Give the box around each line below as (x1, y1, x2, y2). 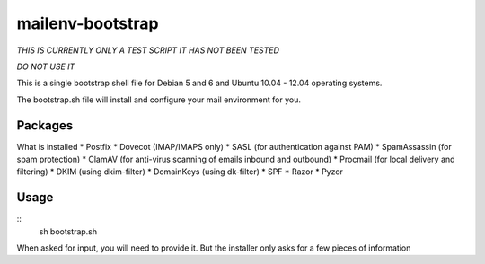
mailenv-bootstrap (16, 13, 159, 33)
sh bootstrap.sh (39, 225, 98, 237)
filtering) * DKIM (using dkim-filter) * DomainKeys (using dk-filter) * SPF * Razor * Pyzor (16, 166, 343, 177)
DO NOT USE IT (16, 61, 75, 72)
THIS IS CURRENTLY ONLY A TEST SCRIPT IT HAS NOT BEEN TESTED (16, 45, 280, 56)
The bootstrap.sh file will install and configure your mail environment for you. (16, 94, 301, 105)
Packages (16, 118, 74, 133)
